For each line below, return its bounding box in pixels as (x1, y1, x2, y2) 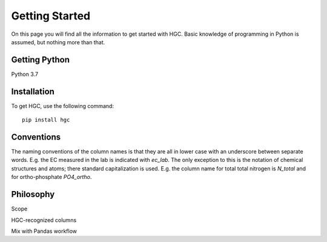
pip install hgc (22, 116, 70, 124)
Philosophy (11, 189, 55, 200)
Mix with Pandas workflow (11, 227, 78, 235)
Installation (11, 86, 54, 96)
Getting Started (11, 9, 91, 22)
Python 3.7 (11, 70, 39, 78)
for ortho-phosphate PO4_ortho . (11, 173, 92, 181)
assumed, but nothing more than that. (11, 38, 105, 45)
